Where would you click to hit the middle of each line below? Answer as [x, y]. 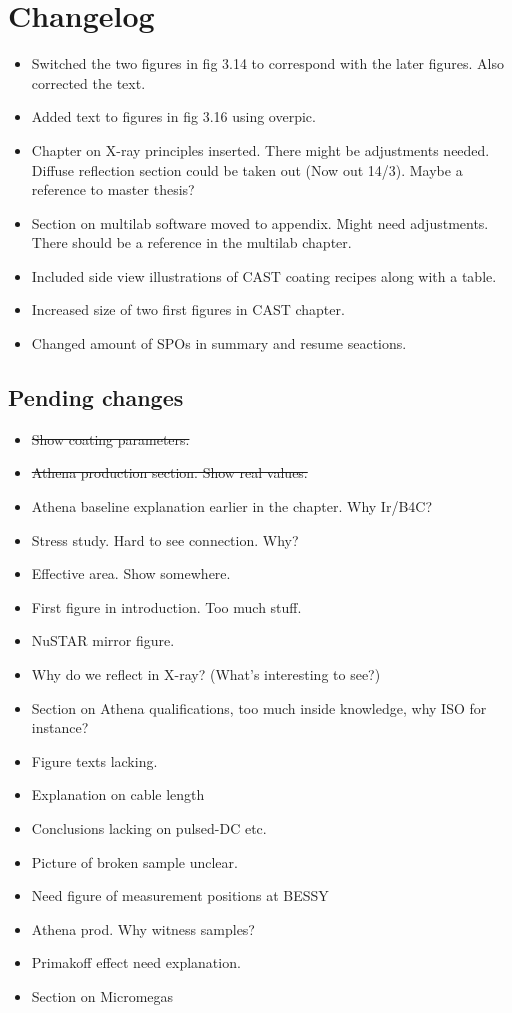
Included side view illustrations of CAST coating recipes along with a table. [264, 275]
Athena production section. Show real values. [169, 472]
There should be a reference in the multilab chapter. [191, 242]
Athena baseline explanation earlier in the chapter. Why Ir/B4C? [232, 506]
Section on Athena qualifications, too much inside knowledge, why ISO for [259, 707]
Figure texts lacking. [94, 760]
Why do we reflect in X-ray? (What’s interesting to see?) [206, 674]
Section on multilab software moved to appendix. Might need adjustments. [260, 222]
